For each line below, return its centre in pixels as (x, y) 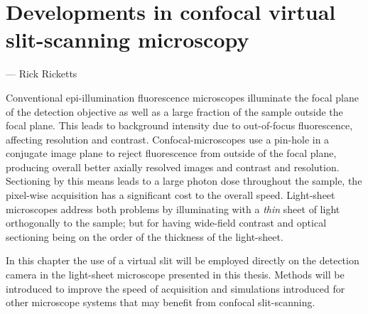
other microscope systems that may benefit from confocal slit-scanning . (161, 302)
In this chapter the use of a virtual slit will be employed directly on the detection (183, 260)
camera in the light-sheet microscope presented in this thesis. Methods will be (175, 275)
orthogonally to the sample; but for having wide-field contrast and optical (166, 223)
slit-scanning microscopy (128, 39)
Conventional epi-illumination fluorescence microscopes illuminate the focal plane (182, 97)
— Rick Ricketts (42, 74)
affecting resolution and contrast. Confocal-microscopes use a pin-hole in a (168, 139)
